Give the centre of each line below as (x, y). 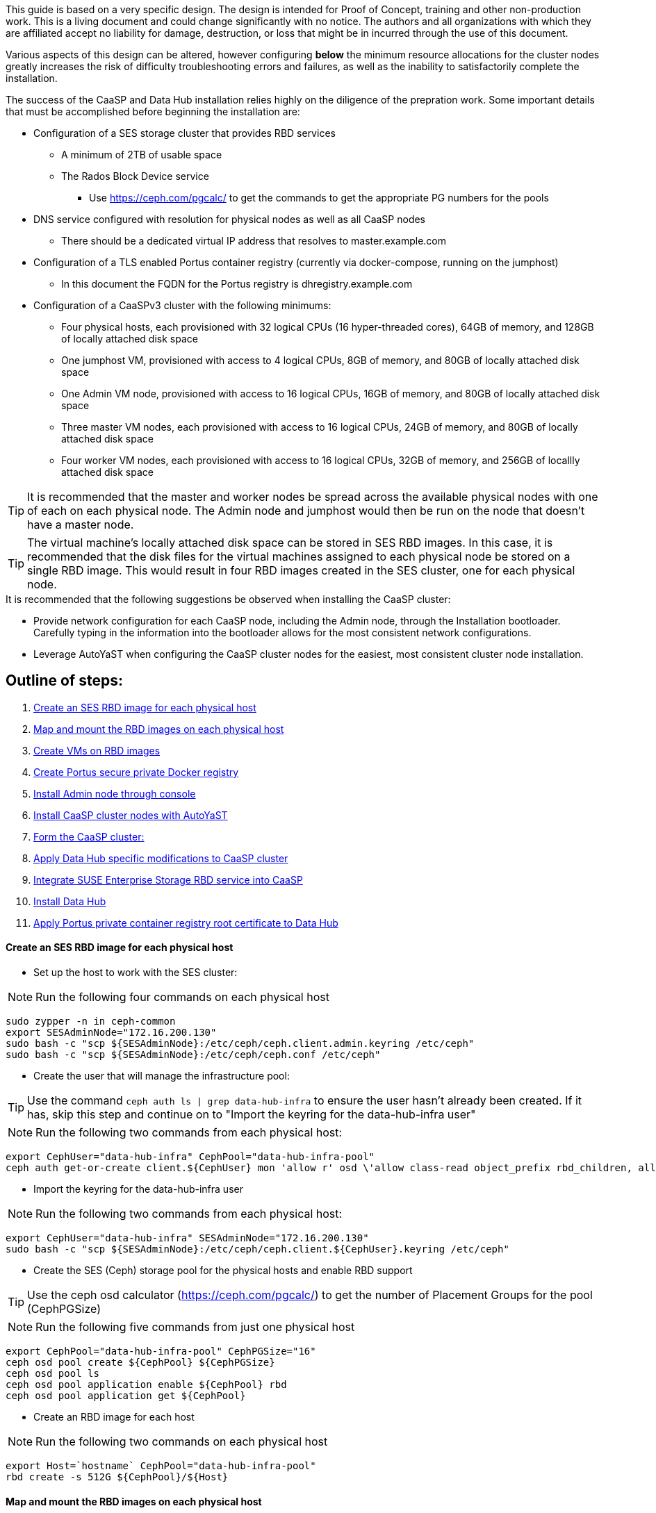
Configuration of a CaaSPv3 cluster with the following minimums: (182, 305)
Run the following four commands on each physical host (182, 997)
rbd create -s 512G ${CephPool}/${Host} (117, 1477)
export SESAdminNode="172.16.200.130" (111, 1033)
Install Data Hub (70, 901)
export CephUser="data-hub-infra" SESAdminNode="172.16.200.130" (187, 1238)
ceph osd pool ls (52, 1374)
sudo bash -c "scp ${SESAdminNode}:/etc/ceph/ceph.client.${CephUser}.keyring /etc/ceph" (257, 1249)
